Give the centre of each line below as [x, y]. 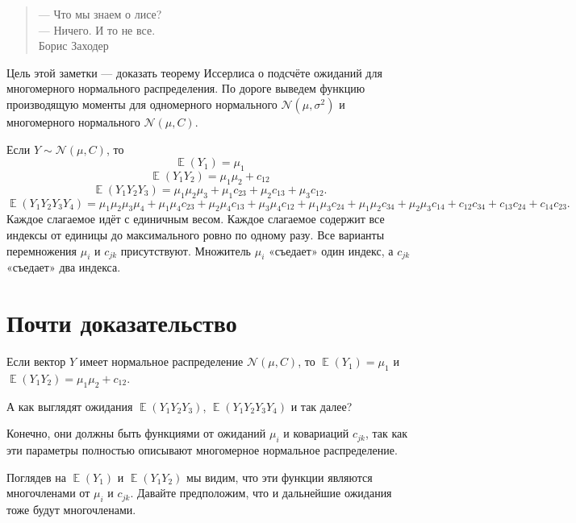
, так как [386, 433]
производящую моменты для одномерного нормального [142, 104]
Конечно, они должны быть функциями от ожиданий [136, 433]
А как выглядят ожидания [70, 406]
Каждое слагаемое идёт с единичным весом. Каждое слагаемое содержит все [196, 219]
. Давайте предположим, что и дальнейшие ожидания [261, 493]
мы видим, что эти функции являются [280, 477]
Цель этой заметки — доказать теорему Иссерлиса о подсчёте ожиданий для [194, 72]
